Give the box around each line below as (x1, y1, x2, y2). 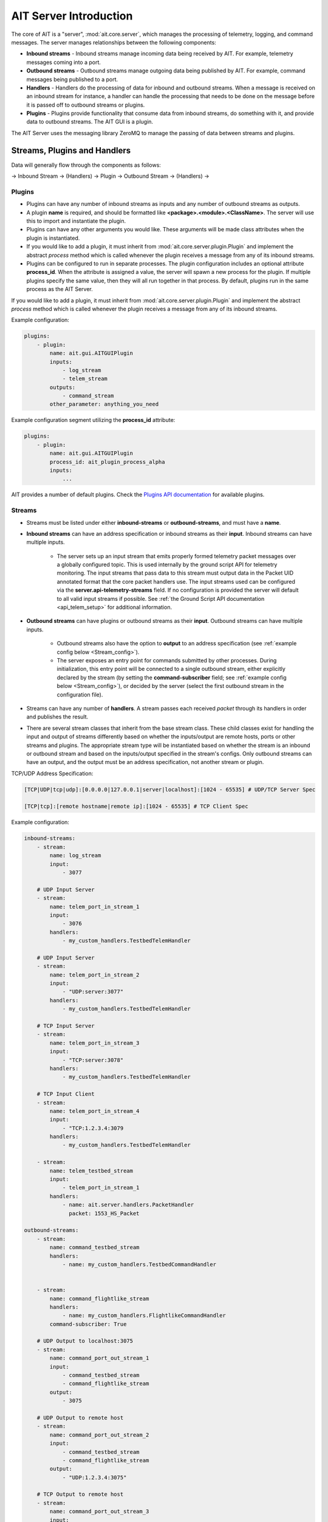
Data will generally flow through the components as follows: (11, 161, 161, 169)
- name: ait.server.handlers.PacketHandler (62, 1201, 194, 1208)
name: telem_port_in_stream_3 (49, 1039, 140, 1047)
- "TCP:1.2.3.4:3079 (62, 1124, 124, 1132)
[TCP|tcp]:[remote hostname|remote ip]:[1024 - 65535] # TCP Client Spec (24, 803, 248, 810)
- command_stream (62, 393, 114, 399)
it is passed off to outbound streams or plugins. (26, 101, 145, 108)
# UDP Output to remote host (36, 1414, 124, 1421)
